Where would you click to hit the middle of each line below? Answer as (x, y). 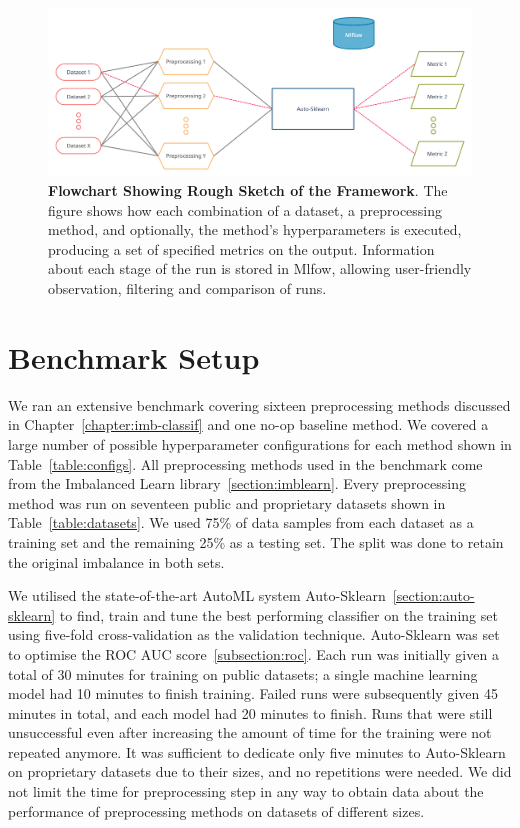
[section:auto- (433, 595)
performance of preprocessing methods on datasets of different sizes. (216, 810)
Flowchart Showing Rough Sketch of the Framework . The (248, 190)
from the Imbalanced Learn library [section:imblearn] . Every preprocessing (237, 483)
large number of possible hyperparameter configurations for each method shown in (260, 443)
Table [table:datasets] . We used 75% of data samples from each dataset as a (241, 522)
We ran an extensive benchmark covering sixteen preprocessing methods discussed (259, 404)
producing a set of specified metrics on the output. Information (241, 248)
